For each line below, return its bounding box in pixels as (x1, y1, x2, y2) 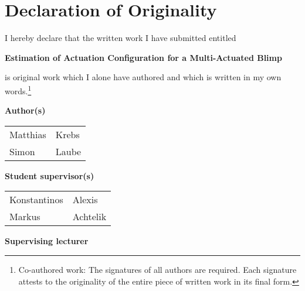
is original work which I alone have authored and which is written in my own (5, 71, 282, 83)
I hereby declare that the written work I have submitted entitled (5, 32, 236, 44)
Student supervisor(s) (5, 169, 94, 182)
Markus (9, 210, 40, 224)
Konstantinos (9, 193, 63, 207)
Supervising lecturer (5, 235, 89, 247)
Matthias (9, 127, 46, 141)
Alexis (72, 193, 98, 207)
